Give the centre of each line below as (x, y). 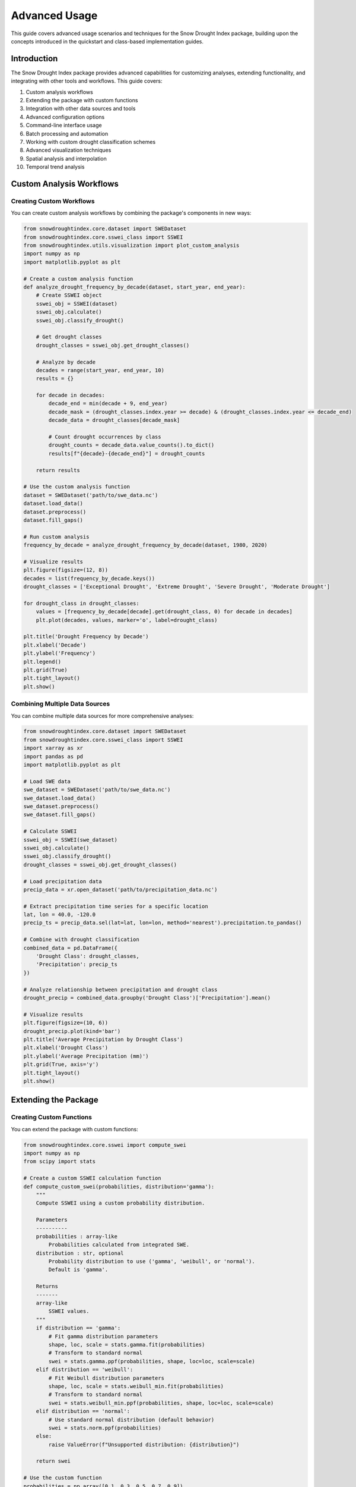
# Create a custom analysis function (78, 279)
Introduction (34, 59)
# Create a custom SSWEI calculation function (92, 1178)
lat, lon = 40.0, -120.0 (60, 915)
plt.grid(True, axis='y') (61, 1064)
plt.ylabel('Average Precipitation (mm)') (86, 1056)
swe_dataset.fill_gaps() (60, 815)
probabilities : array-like (77, 1236)
